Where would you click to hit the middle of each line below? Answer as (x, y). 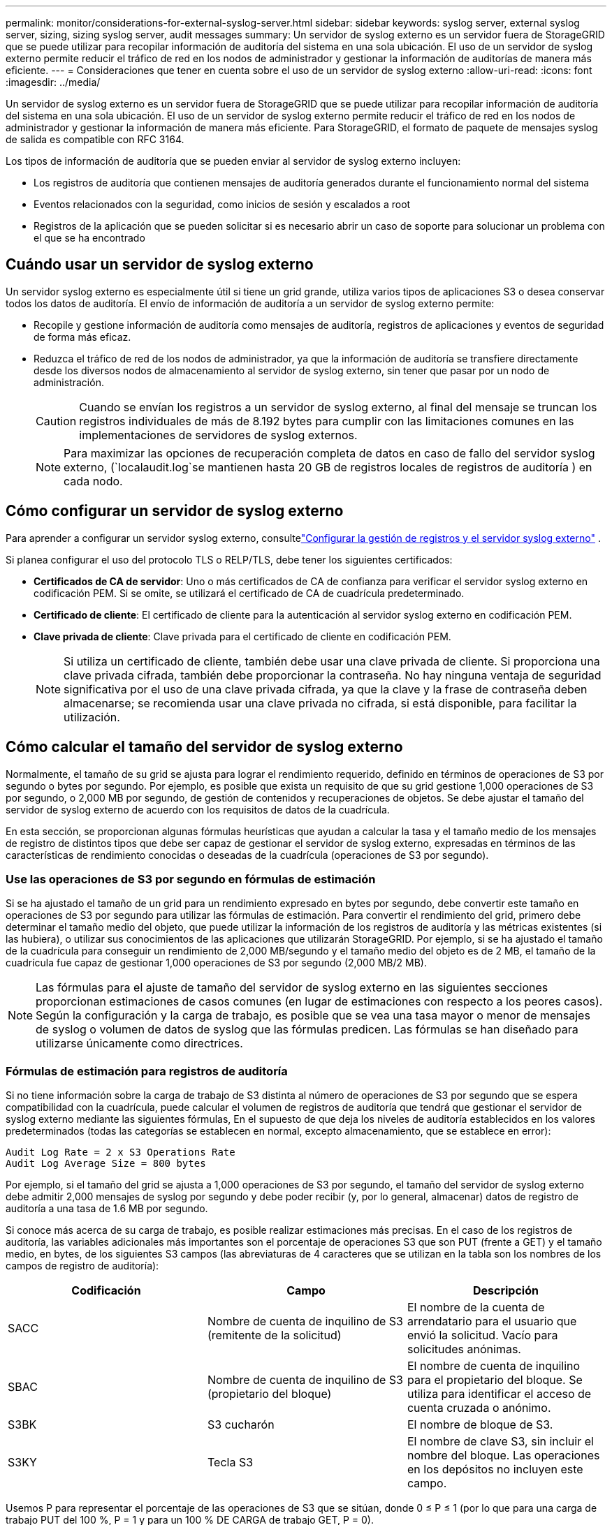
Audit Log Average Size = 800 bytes (106, 1164)
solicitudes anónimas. (464, 1349)
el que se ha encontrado (89, 238)
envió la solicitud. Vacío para (482, 1335)
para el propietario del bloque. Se (495, 1380)
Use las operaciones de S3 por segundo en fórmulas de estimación (191, 879)
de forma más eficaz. (82, 337)
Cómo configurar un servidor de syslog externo (175, 511)
